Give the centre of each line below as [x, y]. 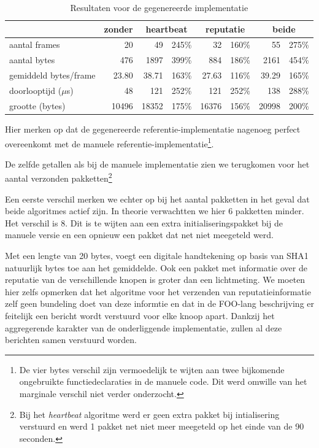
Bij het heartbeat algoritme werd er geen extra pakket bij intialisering [149, 414]
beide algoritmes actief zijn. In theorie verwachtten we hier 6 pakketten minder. [155, 211]
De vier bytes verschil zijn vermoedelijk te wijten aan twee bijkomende [152, 369]
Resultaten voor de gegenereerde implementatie [159, 7]
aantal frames [35, 44]
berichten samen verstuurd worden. [71, 340]
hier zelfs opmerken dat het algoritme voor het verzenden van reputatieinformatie [158, 291]
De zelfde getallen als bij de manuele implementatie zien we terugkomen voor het [157, 164]
